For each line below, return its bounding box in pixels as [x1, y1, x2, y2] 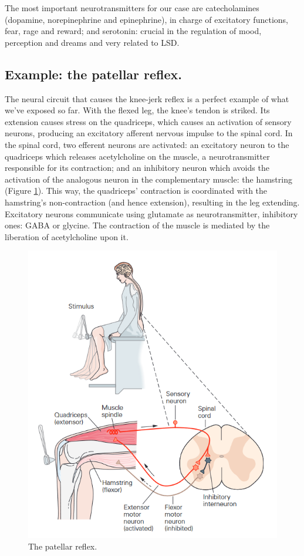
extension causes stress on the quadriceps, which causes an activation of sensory [5, 115, 292, 127]
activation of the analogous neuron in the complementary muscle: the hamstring [5, 173, 292, 185]
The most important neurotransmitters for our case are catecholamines [5, 2, 259, 14]
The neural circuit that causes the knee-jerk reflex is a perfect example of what [5, 92, 289, 105]
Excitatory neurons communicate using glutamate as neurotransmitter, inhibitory [5, 207, 298, 220]
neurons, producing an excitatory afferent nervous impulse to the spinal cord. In [5, 127, 293, 139]
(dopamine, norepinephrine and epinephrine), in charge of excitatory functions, [5, 13, 288, 25]
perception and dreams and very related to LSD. [5, 36, 180, 48]
